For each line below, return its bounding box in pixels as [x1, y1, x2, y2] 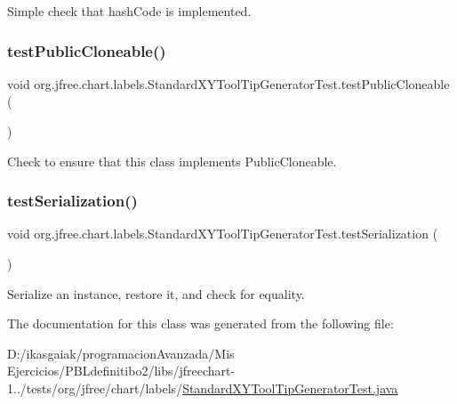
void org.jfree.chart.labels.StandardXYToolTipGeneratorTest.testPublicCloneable [7, 74, 450, 93]
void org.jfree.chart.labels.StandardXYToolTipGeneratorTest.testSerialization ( [7, 224, 438, 243]
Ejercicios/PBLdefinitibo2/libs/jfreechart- [7, 361, 236, 380]
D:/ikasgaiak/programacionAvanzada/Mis [7, 343, 235, 362]
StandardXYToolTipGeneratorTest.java [182, 378, 398, 397]
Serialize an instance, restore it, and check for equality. [7, 284, 305, 303]
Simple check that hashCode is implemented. [7, 2, 252, 20]
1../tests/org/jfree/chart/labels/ [7, 378, 183, 397]
